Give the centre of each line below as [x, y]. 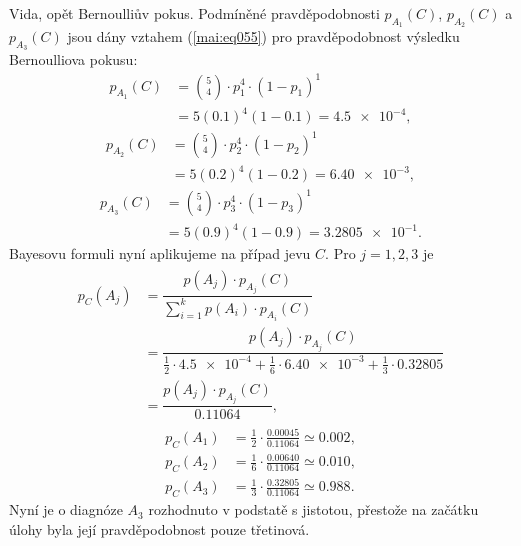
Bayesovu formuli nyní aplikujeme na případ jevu [160, 253]
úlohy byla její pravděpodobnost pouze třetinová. [159, 528]
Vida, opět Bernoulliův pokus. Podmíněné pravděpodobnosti [194, 13]
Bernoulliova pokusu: [73, 59]
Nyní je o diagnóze [66, 509]
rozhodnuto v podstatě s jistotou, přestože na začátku [313, 509]
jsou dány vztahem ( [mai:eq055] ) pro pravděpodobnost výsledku [263, 36]
